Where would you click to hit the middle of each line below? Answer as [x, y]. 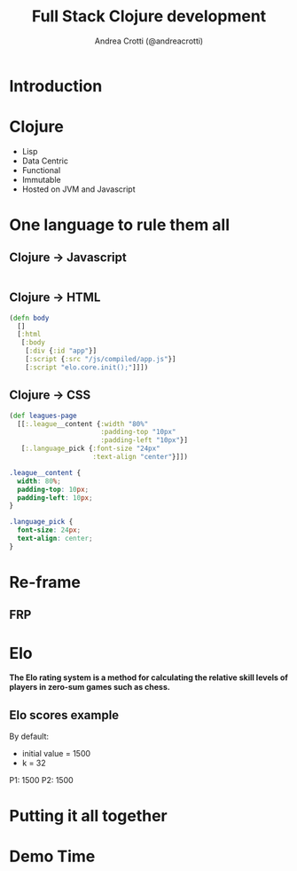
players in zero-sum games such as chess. [90, 687]
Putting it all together [89, 816]
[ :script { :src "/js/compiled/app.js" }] [101, 360]
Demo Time [52, 856]
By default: [29, 736]
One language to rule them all [120, 225]
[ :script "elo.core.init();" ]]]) [87, 367]
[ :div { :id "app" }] [61, 351]
